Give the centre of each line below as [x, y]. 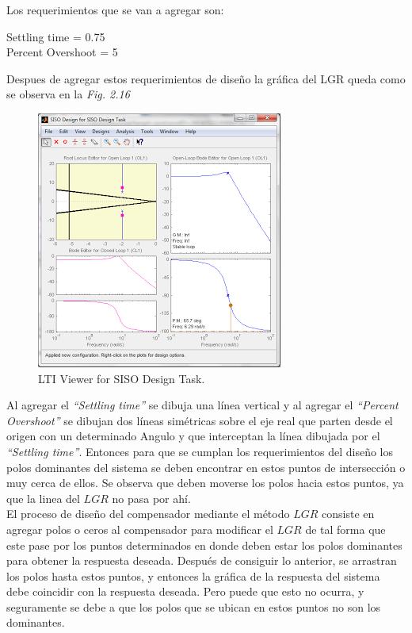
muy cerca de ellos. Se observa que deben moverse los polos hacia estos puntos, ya [205, 483]
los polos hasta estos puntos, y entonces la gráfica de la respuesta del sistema [193, 575]
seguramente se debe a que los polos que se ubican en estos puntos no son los [194, 606]
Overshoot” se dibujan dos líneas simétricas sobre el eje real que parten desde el [200, 420]
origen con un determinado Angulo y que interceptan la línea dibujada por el [193, 436]
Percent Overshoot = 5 [62, 52]
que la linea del [43, 498]
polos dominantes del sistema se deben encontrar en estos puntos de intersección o [206, 467]
